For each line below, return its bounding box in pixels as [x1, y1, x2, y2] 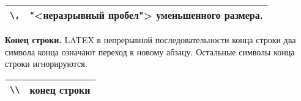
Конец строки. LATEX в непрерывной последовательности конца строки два [5, 33, 296, 46]
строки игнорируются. [5, 57, 87, 70]
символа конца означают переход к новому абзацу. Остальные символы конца [5, 45, 295, 58]
